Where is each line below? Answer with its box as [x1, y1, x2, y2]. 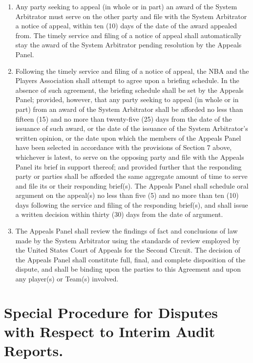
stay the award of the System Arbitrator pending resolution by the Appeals [15, 40, 242, 50]
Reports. [4, 341, 63, 361]
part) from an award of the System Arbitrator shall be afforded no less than [15, 104, 243, 114]
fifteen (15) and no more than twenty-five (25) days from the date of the [15, 113, 232, 124]
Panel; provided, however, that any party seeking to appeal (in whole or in [15, 94, 239, 105]
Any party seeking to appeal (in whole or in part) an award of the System [15, 1, 237, 11]
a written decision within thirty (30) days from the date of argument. [15, 209, 223, 219]
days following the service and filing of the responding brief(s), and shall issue [15, 199, 248, 210]
